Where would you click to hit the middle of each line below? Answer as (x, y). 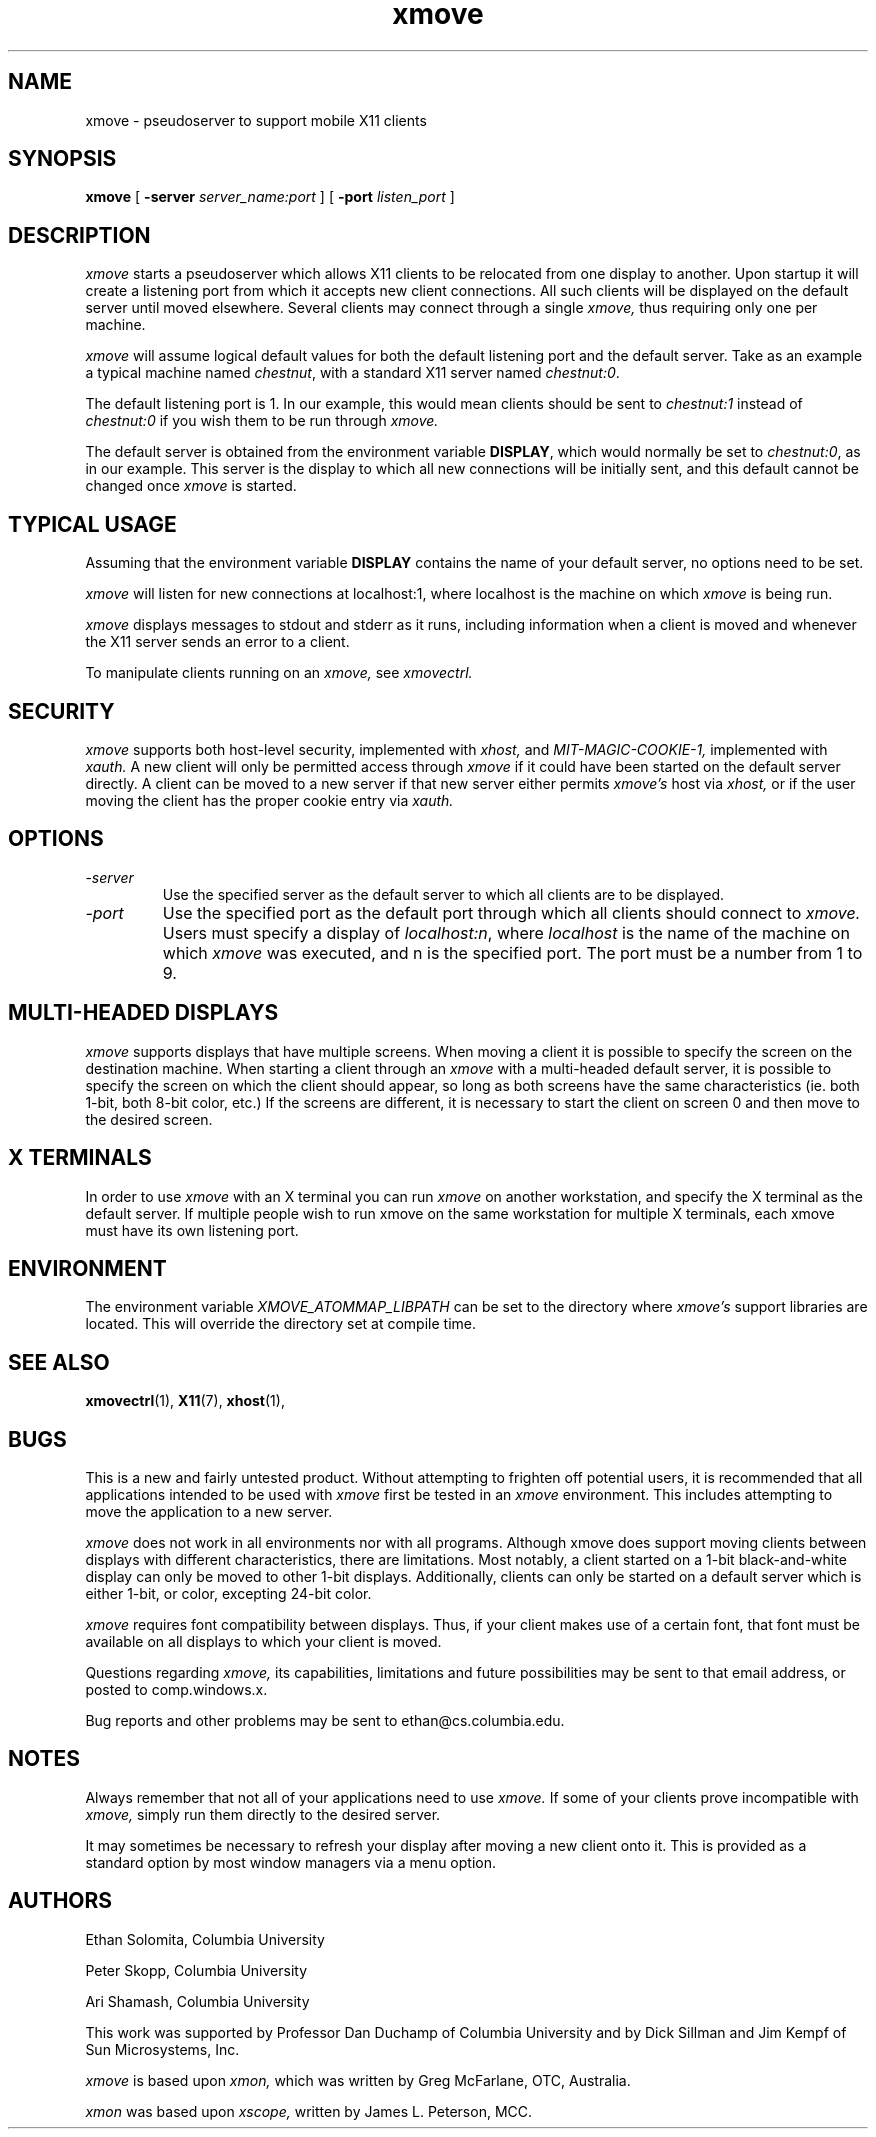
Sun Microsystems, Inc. (162, 2049)
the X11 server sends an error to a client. (217, 642)
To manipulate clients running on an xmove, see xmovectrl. (279, 673)
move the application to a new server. (209, 1512)
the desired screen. (149, 1119)
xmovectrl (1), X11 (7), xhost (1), (185, 1401)
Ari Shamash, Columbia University (197, 2001)
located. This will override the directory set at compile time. (280, 1324)
